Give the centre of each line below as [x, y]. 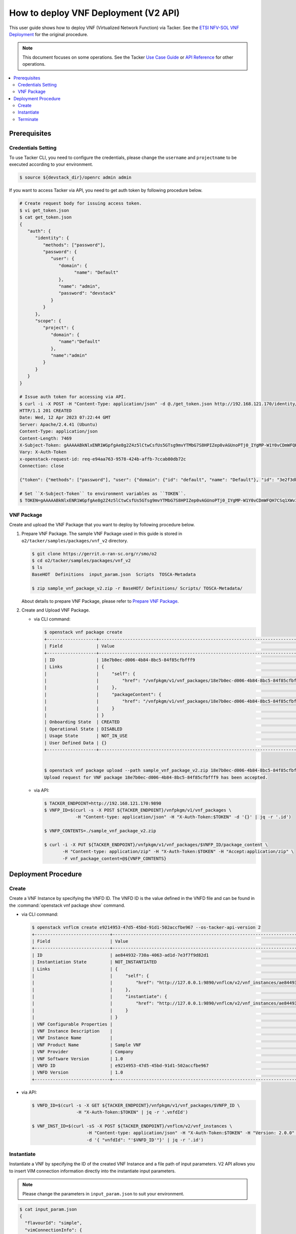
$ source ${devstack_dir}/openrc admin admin [75, 177]
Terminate [28, 119]
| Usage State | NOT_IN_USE [86, 736]
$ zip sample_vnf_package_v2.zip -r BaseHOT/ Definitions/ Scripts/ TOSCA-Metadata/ [137, 588]
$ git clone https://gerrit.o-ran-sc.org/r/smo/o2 [94, 554]
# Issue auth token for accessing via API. [73, 397]
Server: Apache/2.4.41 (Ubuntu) [59, 424]
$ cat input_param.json [48, 1209]
